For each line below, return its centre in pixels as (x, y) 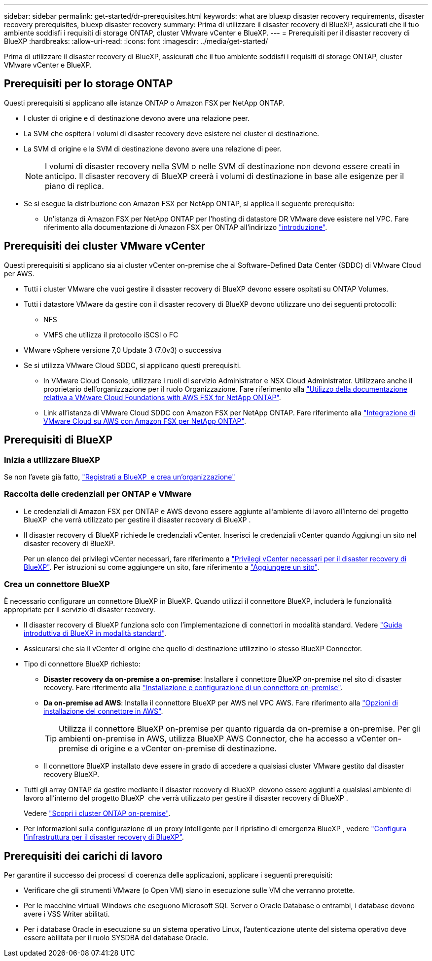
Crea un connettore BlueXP (57, 584)
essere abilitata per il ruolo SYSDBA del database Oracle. (116, 938)
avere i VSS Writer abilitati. (67, 914)
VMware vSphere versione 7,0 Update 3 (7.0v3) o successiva (123, 350)
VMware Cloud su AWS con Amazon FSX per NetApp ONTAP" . (145, 421)
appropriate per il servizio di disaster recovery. (80, 610)
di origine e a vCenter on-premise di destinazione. (184, 749)
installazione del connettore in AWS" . (103, 711)
